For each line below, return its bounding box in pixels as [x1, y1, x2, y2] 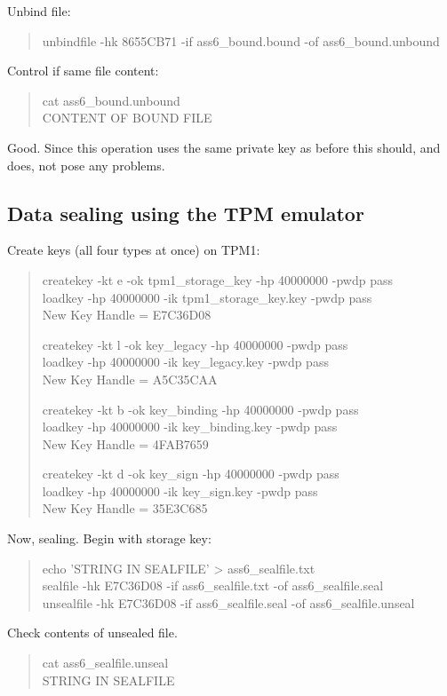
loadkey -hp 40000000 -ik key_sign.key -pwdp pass [42, 481, 318, 500]
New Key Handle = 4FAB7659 [42, 434, 209, 453]
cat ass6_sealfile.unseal [42, 653, 169, 672]
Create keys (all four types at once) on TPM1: [7, 241, 260, 259]
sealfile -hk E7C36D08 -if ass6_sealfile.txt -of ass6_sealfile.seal [42, 576, 384, 595]
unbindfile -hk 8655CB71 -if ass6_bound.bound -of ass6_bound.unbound [42, 31, 440, 50]
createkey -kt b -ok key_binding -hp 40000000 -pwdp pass [42, 399, 359, 418]
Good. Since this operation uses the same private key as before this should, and [7, 138, 441, 156]
